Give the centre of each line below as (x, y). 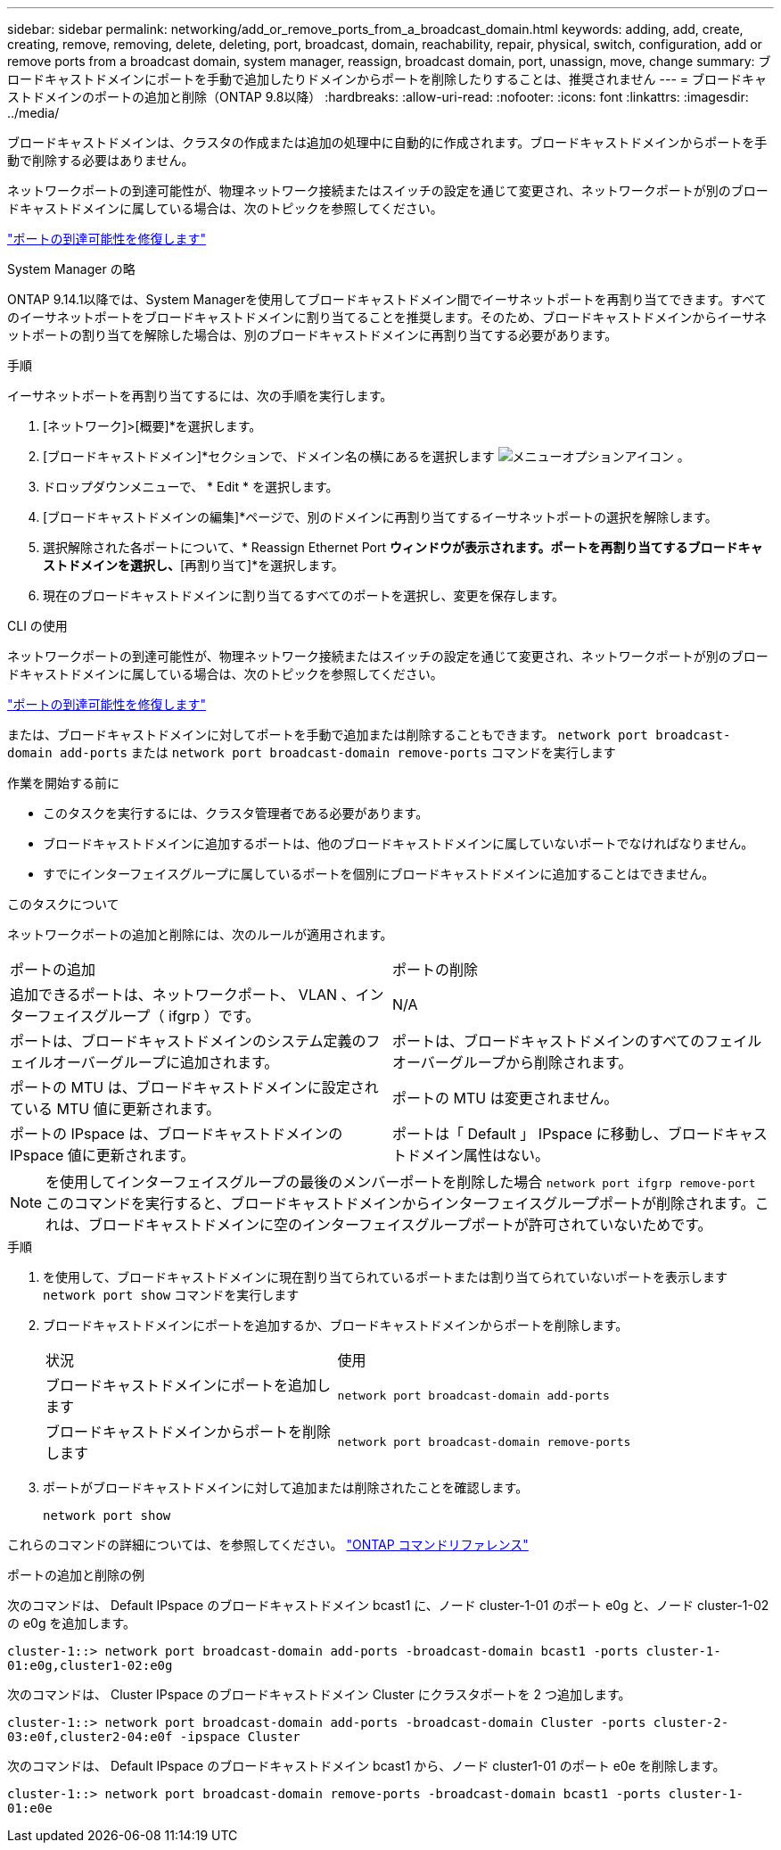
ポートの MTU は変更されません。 (506, 1098)
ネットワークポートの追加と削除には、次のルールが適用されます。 (200, 934)
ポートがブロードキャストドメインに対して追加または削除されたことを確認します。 (286, 1487)
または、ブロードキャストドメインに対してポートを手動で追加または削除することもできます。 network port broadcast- (369, 735)
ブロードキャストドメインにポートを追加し (189, 1385)
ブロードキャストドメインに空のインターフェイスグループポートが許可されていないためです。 (400, 1225)
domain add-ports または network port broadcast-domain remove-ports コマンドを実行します (312, 752)
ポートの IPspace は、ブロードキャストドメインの (177, 1134)
